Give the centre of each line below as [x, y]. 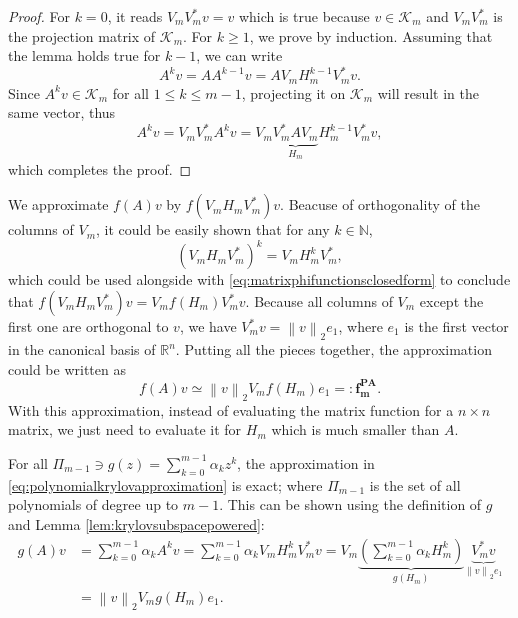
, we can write [239, 55]
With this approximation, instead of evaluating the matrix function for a [231, 409]
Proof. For [39, 16]
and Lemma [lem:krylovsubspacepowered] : [136, 523]
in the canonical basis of [82, 349]
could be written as [67, 368]
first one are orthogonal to [88, 326]
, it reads [135, 16]
